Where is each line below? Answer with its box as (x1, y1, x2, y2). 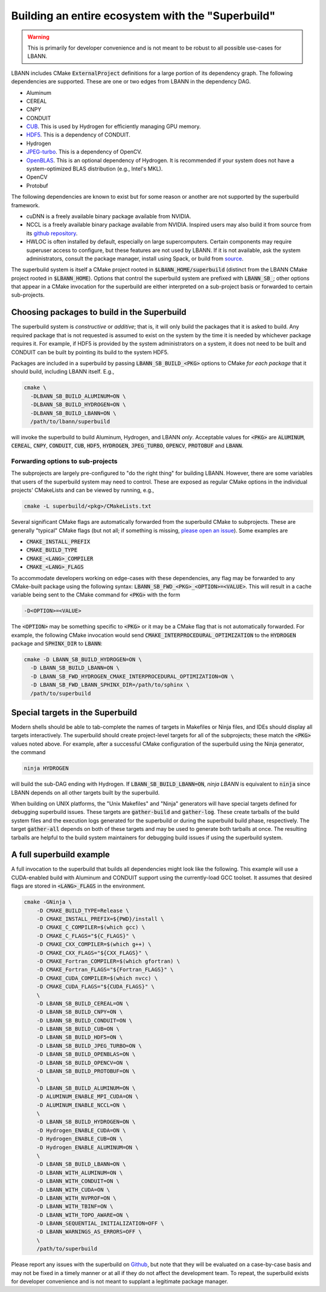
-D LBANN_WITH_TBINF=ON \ (36, 1203, 113, 1210)
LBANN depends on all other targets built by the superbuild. (11, 789, 160, 796)
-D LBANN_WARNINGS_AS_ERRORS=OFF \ (36, 1229, 142, 1235)
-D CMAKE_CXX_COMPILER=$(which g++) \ (36, 941, 152, 948)
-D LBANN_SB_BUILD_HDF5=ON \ (36, 1034, 123, 1041)
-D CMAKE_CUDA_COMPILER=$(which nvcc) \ (36, 975, 158, 981)
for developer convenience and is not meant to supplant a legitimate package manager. (11, 1278, 229, 1285)
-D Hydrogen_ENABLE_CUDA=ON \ (36, 1127, 126, 1134)
